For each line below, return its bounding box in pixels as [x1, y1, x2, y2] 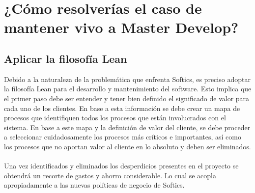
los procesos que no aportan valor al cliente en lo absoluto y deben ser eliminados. [4, 141, 251, 151]
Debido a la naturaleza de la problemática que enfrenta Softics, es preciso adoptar [4, 74, 251, 84]
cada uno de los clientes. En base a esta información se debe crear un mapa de [4, 103, 240, 113]
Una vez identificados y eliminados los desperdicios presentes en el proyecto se [4, 161, 239, 171]
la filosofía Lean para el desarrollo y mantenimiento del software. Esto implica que [4, 83, 252, 94]
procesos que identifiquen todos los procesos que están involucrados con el [4, 112, 226, 123]
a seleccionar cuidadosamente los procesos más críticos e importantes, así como [4, 132, 241, 142]
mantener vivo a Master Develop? [4, 17, 239, 37]
